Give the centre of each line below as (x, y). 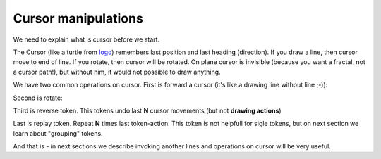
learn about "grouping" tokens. (58, 133)
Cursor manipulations (78, 18)
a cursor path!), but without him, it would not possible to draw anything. (117, 72)
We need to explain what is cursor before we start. (86, 39)
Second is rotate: (38, 98)
